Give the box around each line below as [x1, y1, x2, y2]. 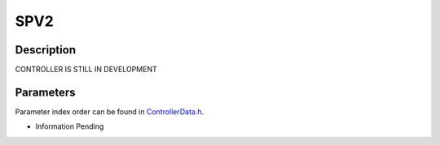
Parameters [15, 85, 76, 99]
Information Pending [35, 122, 104, 131]
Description [15, 43, 77, 57]
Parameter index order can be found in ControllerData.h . [15, 106, 205, 117]
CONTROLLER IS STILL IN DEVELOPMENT [15, 65, 158, 75]
